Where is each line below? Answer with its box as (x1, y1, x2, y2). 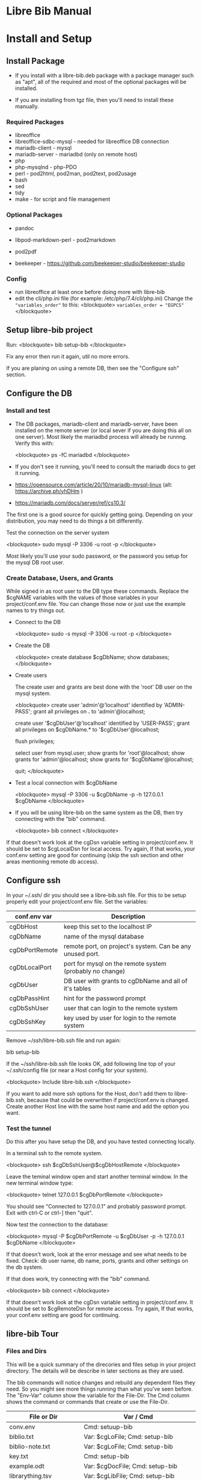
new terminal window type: (6, 1179, 73, 1187)
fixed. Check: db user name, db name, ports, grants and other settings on (6, 1257, 188, 1264)
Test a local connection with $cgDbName (14, 779, 118, 786)
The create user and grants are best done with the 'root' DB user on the (14, 683, 192, 691)
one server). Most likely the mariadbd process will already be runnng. (14, 433, 188, 440)
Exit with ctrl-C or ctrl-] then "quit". (6, 1209, 93, 1216)
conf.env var (14, 912, 52, 920)
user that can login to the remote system (63, 1004, 178, 1012)
